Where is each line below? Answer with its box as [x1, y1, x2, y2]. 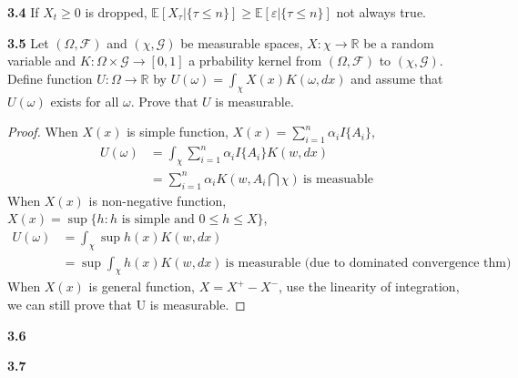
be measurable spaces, [180, 33, 303, 52]
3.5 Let [7, 33, 49, 52]
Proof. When [7, 122, 78, 141]
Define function [7, 68, 93, 87]
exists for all [50, 91, 119, 110]
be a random [363, 33, 434, 52]
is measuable [302, 172, 374, 186]
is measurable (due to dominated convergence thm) [225, 256, 512, 270]
